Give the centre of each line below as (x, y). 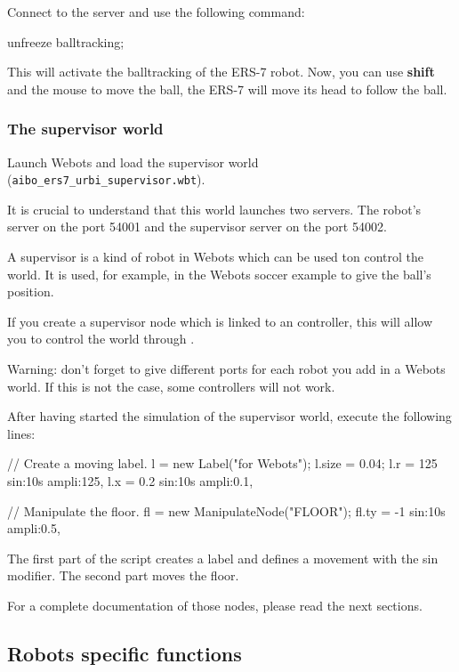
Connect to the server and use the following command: (156, 12)
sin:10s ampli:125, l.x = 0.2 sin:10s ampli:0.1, (130, 480)
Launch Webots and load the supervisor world (133, 162)
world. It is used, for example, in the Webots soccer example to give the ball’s (219, 274)
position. (31, 291)
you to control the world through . (101, 339)
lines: (21, 433)
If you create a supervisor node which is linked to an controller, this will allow (220, 321)
